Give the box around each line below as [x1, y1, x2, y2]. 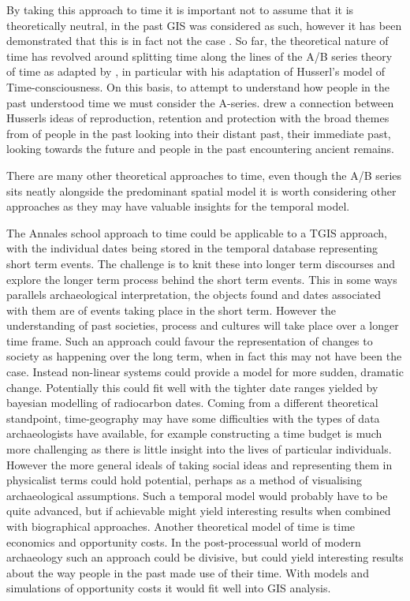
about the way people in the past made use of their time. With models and [6, 564, 369, 580]
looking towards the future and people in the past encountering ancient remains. [6, 140, 394, 157]
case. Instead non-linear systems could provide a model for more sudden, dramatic [6, 364, 404, 380]
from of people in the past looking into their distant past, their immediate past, [6, 125, 391, 141]
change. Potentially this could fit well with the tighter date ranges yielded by [6, 379, 378, 395]
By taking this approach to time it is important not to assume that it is [6, 2, 354, 17]
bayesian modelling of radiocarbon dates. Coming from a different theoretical [6, 394, 378, 411]
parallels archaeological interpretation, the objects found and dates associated [6, 286, 382, 303]
